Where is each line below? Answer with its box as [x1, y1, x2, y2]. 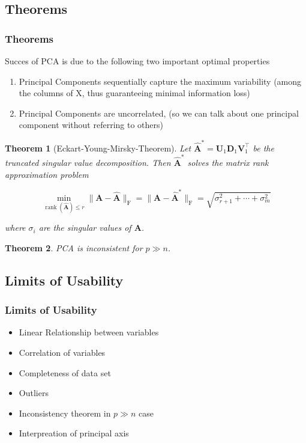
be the [253, 141, 274, 154]
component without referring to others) [19, 118, 163, 131]
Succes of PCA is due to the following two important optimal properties [5, 55, 270, 67]
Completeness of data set [19, 366, 111, 379]
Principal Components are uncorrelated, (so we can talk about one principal [19, 106, 299, 119]
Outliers [19, 386, 49, 399]
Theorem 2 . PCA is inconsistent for [5, 241, 143, 254]
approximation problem [5, 168, 89, 180]
